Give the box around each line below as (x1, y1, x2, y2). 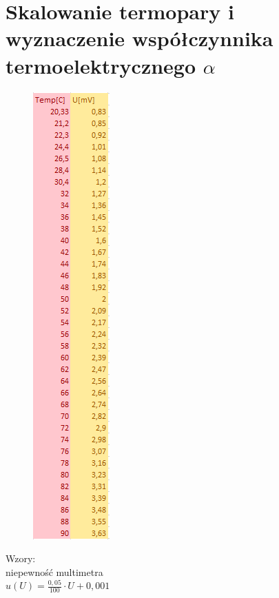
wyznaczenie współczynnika (6, 24, 273, 52)
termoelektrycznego (6, 51, 196, 79)
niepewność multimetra (6, 564, 103, 579)
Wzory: (6, 551, 36, 566)
